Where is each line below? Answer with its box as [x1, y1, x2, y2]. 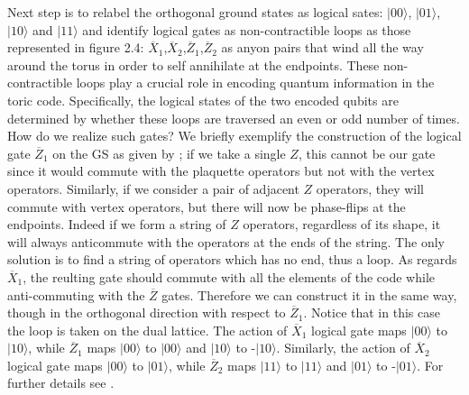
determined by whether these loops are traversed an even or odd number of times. [7, 108, 460, 127]
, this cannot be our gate [298, 143, 436, 162]
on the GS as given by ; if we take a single [52, 143, 286, 162]
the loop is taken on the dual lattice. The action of [7, 320, 288, 339]
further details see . [7, 373, 115, 392]
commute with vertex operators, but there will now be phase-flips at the [7, 197, 406, 216]
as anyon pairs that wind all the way [221, 38, 424, 57]
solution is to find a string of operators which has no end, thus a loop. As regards [7, 250, 457, 269]
